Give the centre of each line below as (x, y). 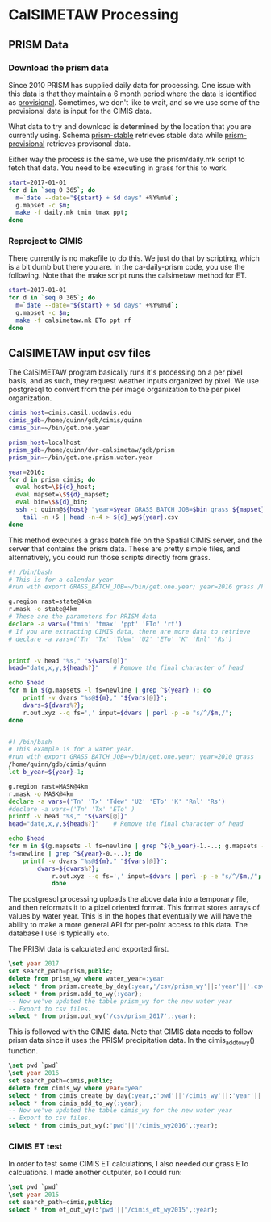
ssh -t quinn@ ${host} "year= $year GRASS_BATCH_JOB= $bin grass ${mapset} (140, 510)
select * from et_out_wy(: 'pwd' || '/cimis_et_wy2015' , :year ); (113, 1209)
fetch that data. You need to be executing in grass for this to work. (118, 168)
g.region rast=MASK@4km (48, 786)
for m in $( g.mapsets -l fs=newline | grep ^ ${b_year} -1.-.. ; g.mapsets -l (138, 846)
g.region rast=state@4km (50, 602)
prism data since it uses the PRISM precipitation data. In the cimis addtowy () (132, 1041)
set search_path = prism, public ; (61, 971)
